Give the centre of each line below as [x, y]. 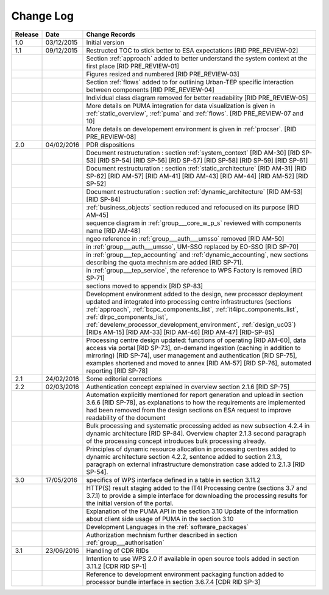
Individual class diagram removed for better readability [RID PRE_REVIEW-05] [197, 98]
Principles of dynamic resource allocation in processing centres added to [191, 449]
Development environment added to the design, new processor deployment [195, 294]
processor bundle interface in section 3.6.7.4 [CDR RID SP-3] [173, 582]
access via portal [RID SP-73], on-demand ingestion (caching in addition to [193, 348]
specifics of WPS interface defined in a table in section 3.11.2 [173, 480]
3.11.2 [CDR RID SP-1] [117, 566]
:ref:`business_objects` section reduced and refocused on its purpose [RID [193, 207]
